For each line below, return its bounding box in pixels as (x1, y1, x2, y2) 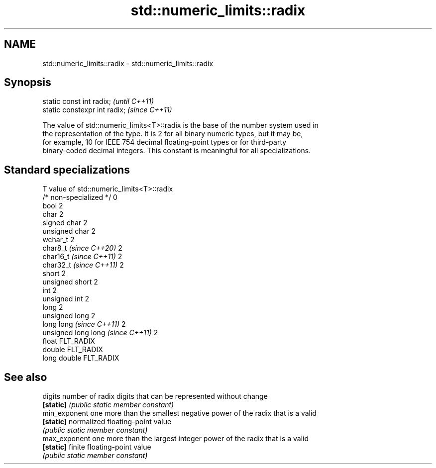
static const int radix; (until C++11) (42, 97, 154, 106)
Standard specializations (4, 163, 130, 176)
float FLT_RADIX (42, 337, 95, 346)
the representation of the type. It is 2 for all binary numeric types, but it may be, (42, 129, 303, 138)
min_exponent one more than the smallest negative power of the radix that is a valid (42, 409, 317, 418)
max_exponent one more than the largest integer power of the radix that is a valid (42, 434, 309, 443)
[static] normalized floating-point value (42, 417, 172, 426)
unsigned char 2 (42, 227, 96, 236)
